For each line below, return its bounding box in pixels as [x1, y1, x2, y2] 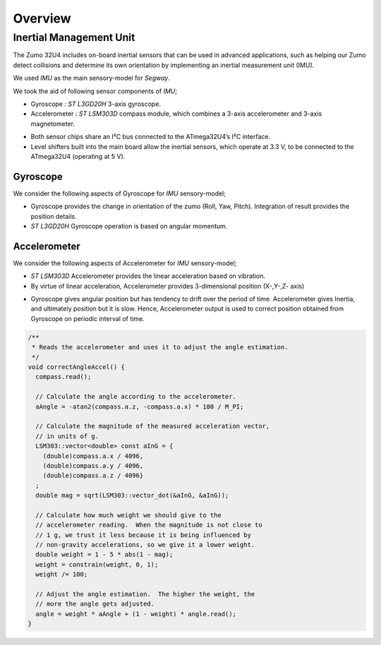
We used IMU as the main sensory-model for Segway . [13, 74, 171, 83]
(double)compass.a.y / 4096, [42, 462, 144, 469]
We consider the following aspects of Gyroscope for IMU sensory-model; [13, 189, 226, 198]
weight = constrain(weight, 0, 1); [35, 560, 159, 568]
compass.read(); [35, 373, 92, 381]
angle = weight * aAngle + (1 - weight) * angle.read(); [35, 610, 236, 617]
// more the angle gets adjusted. [35, 600, 155, 608]
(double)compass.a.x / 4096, [42, 452, 144, 460]
